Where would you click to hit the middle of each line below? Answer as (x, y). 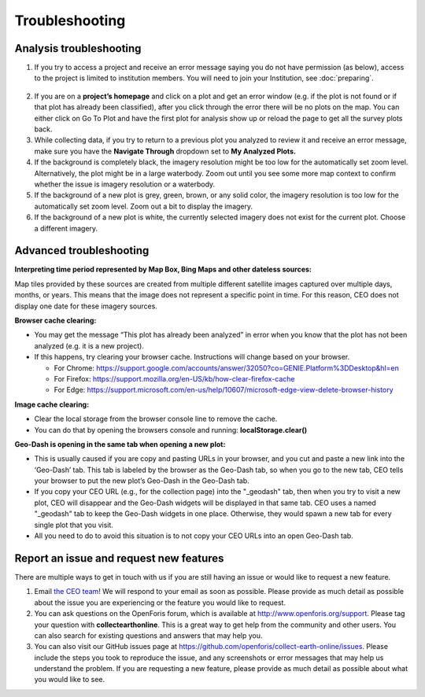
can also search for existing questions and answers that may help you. (148, 635)
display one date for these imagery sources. (86, 306)
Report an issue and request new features (119, 558)
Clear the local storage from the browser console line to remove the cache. (156, 419)
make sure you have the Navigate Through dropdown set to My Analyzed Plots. (165, 151)
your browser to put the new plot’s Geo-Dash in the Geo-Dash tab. (142, 481)
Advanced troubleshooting (82, 251)
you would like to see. (70, 680)
